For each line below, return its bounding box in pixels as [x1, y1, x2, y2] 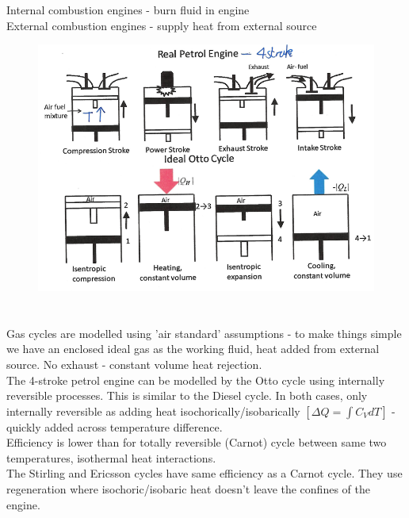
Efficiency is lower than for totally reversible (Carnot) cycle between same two [6, 434, 387, 451]
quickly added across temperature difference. [6, 418, 223, 435]
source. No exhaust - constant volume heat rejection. [6, 355, 262, 372]
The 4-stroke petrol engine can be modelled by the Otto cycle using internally [6, 371, 385, 388]
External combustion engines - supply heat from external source [6, 17, 317, 33]
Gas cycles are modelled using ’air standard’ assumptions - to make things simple [6, 324, 402, 341]
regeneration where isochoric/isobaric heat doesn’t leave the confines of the [6, 481, 370, 497]
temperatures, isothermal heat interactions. [6, 449, 216, 466]
